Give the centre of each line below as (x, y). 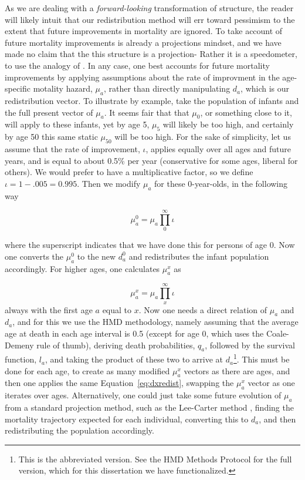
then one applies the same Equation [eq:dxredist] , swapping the (119, 383)
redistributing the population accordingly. (79, 430)
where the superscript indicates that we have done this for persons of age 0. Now (150, 245)
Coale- (277, 333)
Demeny (19, 345)
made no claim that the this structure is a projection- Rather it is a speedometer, (151, 54)
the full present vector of (49, 112)
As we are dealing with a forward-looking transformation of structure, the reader (149, 8)
